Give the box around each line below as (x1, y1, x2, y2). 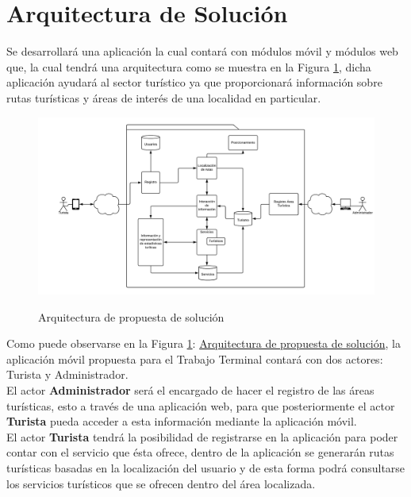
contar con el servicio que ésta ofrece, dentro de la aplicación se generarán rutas (6, 444, 394, 460)
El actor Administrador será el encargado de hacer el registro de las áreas (6, 382, 375, 399)
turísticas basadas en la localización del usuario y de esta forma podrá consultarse (6, 460, 405, 476)
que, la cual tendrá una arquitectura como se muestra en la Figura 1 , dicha (6, 58, 371, 75)
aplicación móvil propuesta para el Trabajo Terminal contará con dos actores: (6, 350, 383, 367)
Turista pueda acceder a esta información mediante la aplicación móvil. (6, 413, 357, 430)
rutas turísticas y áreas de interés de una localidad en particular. (6, 89, 321, 106)
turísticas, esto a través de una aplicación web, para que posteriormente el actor (6, 397, 395, 414)
